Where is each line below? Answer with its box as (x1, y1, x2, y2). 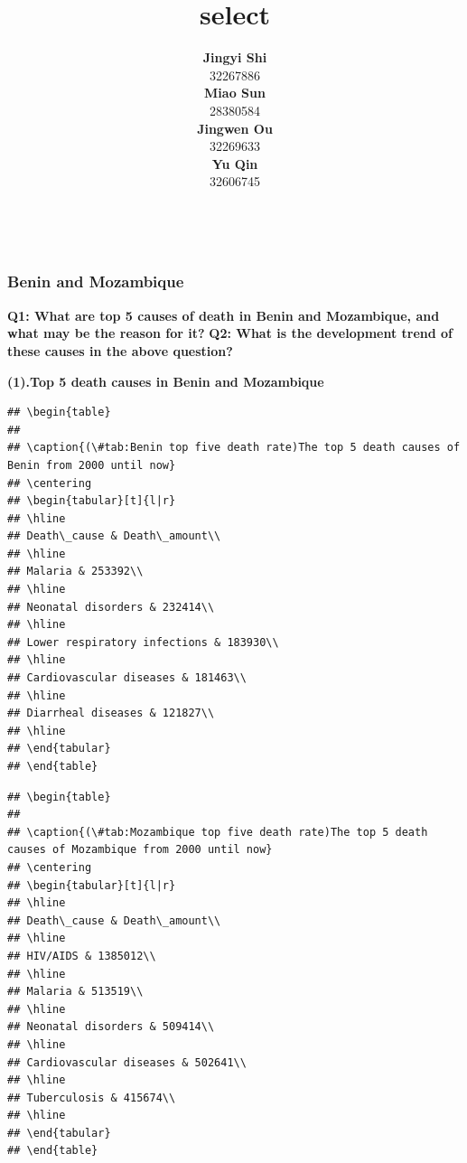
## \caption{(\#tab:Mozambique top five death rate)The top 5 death (7, 825, 428, 839)
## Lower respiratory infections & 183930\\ (7, 635, 279, 649)
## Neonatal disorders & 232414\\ (7, 600, 215, 614)
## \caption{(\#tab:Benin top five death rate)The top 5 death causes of (7, 441, 461, 455)
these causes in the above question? (7, 341, 233, 360)
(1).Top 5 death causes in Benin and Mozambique (7, 371, 324, 390)
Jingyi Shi (202, 48, 267, 67)
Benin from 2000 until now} (7, 458, 176, 472)
